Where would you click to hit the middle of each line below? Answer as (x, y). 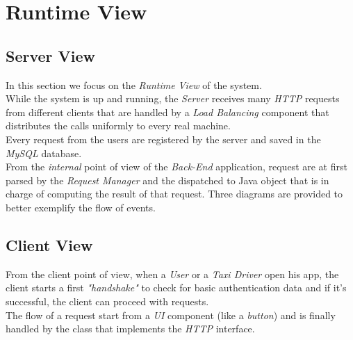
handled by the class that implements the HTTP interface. (130, 329)
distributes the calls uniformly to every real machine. (118, 126)
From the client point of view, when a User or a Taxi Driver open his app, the (172, 274)
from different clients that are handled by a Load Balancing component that (167, 112)
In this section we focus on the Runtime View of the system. (134, 84)
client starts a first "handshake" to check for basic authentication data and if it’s (176, 288)
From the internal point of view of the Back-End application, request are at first (176, 167)
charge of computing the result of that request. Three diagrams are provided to (174, 194)
